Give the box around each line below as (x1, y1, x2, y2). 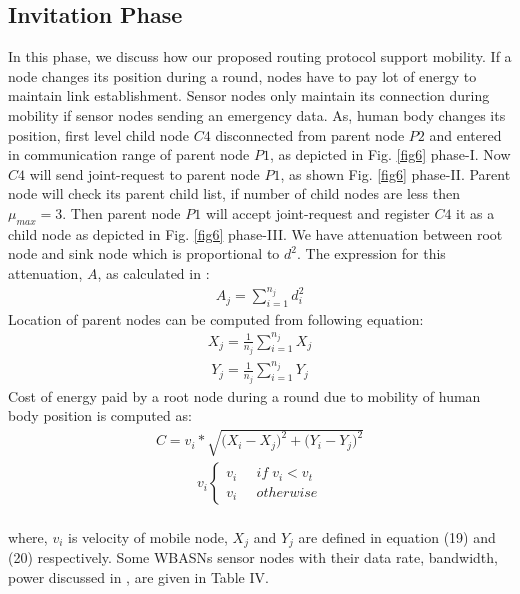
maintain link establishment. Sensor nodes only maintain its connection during (8, 85, 490, 106)
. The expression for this (296, 243, 446, 264)
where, (8, 527, 48, 547)
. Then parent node (62, 202, 181, 223)
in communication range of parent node (8, 144, 250, 165)
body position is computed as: (8, 405, 192, 426)
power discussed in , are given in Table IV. (8, 567, 269, 588)
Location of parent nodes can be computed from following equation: (8, 308, 424, 329)
